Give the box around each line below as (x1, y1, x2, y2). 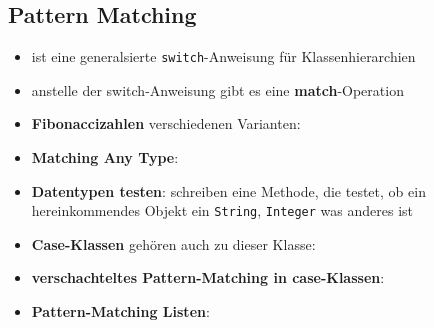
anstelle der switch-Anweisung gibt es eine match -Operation (31, 79, 404, 100)
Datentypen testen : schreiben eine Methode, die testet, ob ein (31, 180, 426, 201)
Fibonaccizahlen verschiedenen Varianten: (31, 113, 301, 134)
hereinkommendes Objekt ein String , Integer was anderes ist (31, 200, 414, 221)
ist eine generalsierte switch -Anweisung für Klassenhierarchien (31, 46, 416, 67)
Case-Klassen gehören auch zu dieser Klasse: (31, 233, 316, 254)
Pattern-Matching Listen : (31, 301, 210, 322)
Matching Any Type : (31, 147, 179, 168)
